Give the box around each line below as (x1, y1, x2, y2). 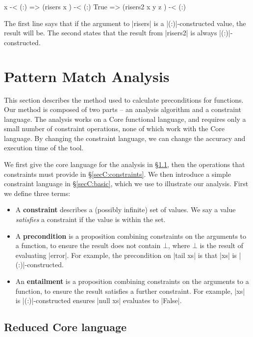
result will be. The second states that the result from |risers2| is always (4, 28, 217, 38)
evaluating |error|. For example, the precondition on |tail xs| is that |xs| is (15, 250, 237, 260)
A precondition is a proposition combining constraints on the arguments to (15, 230, 247, 241)
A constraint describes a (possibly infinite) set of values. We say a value (15, 204, 236, 215)
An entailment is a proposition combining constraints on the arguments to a (15, 276, 249, 286)
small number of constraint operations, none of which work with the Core (4, 123, 225, 134)
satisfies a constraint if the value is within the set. (15, 214, 166, 225)
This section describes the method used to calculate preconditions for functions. (4, 94, 244, 105)
